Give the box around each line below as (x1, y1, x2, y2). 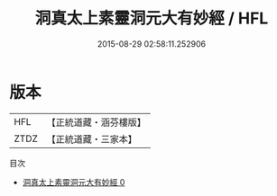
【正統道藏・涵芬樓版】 (46, 116, 147, 129)
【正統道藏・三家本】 (46, 132, 138, 145)
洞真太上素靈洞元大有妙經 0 (22, 176, 125, 187)
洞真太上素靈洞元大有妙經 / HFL (34, 8, 269, 29)
